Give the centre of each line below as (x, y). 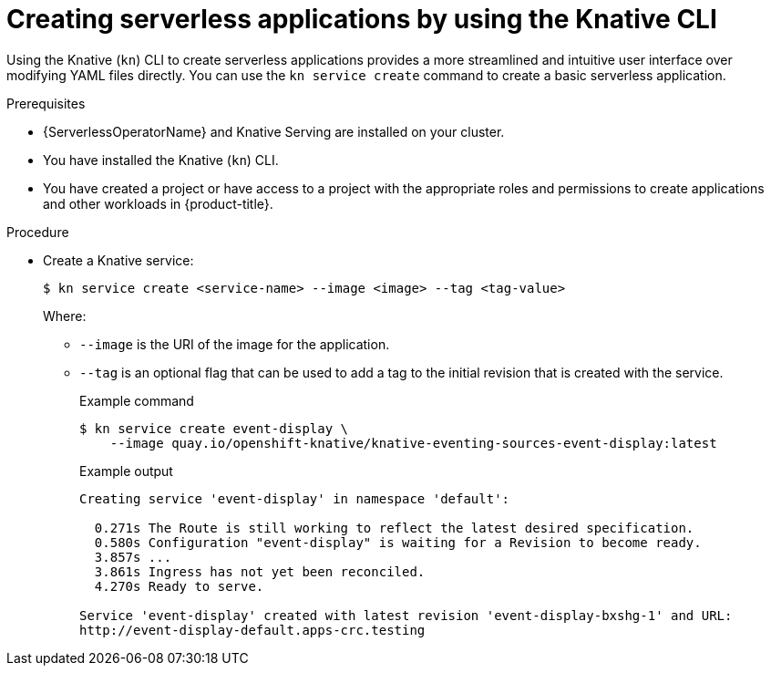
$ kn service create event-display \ (214, 428)
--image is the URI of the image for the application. (235, 344)
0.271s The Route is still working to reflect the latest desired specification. (394, 528)
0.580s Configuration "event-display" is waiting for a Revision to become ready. (398, 542)
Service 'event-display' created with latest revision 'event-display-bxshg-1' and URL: (406, 615)
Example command (137, 400)
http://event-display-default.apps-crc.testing (252, 630)
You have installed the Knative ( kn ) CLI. (161, 160)
